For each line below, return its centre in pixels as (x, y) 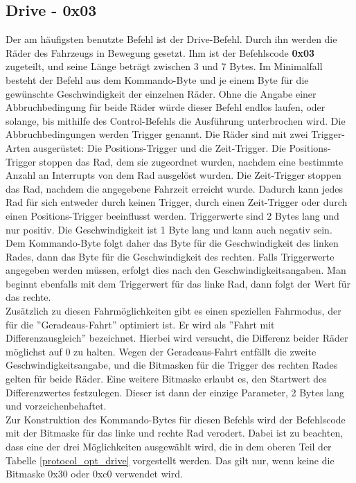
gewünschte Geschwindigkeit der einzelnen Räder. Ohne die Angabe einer (161, 93)
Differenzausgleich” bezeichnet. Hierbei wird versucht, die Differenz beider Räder (177, 338)
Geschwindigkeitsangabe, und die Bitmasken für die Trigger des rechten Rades (172, 365)
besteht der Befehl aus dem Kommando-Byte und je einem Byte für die (157, 79)
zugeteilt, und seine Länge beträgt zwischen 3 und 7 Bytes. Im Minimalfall (164, 66)
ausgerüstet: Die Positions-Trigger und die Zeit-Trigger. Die (160, 147)
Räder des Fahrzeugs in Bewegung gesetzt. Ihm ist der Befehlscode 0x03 (160, 52)
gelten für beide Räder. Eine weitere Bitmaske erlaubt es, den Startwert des (166, 379)
